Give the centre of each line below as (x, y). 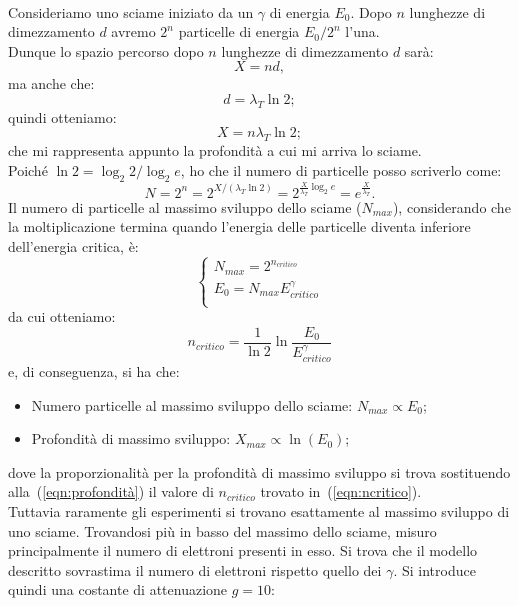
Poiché (28, 169)
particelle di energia (239, 31)
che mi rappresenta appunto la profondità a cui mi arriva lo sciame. (215, 150)
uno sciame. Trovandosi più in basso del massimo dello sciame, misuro (222, 530)
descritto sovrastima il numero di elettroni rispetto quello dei (195, 569)
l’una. (362, 31)
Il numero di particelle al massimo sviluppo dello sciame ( (185, 206)
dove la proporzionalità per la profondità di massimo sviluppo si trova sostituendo (259, 471)
